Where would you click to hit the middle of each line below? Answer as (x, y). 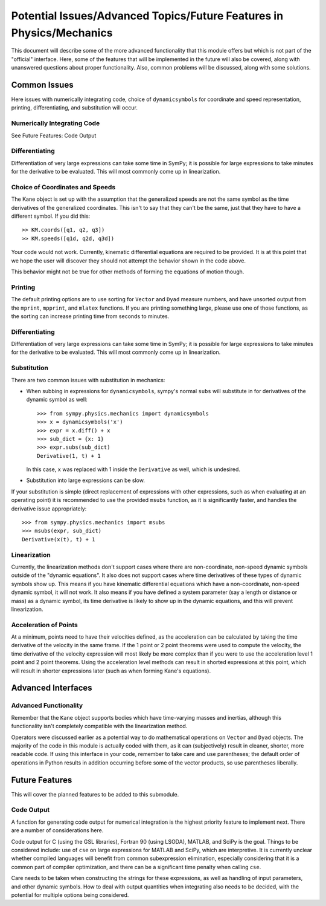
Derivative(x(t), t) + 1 (59, 539)
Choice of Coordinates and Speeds (63, 187)
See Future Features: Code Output (54, 135)
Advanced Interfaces (52, 688)
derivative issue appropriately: (49, 509)
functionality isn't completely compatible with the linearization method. (99, 726)
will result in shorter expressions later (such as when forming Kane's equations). (111, 671)
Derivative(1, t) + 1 (69, 456)
